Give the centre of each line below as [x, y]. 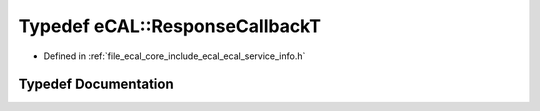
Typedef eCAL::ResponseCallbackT [170, 26]
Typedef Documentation [96, 84]
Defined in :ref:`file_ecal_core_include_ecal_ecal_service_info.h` [174, 56]
